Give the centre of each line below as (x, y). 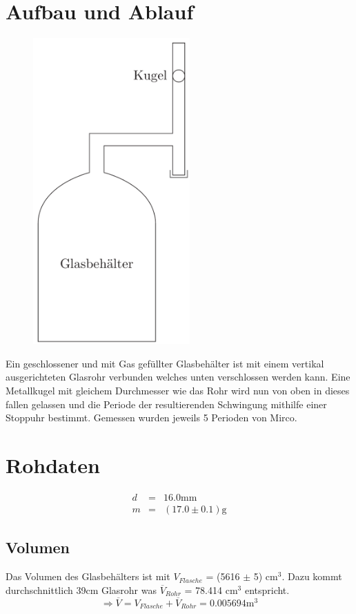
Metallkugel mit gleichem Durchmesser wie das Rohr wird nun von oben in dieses (178, 391)
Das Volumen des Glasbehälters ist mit (88, 576)
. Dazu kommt (312, 576)
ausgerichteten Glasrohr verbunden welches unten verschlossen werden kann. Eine (178, 377)
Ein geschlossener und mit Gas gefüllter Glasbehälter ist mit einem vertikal (165, 363)
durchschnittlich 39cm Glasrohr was (81, 589)
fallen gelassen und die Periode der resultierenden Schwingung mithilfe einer (166, 404)
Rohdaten (53, 465)
